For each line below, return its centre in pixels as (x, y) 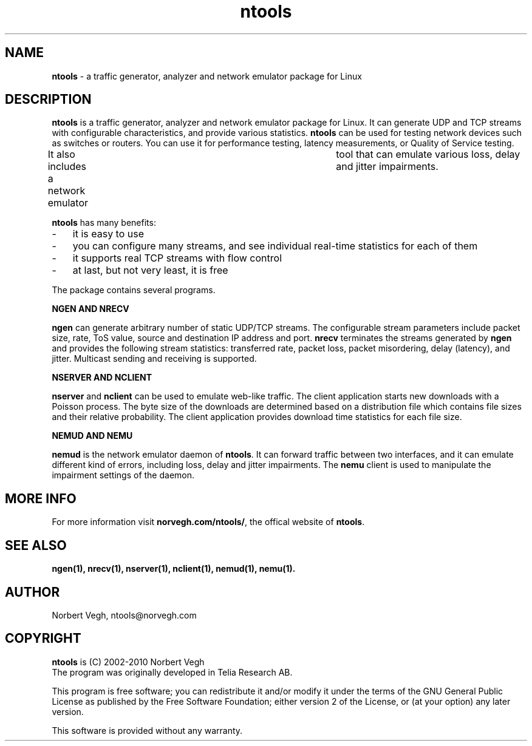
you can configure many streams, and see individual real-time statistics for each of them (275, 246)
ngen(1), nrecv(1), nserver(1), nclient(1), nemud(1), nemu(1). (174, 569)
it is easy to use (108, 234)
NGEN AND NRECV (90, 309)
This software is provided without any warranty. (147, 730)
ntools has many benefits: (104, 223)
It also (61, 154)
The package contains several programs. (134, 290)
